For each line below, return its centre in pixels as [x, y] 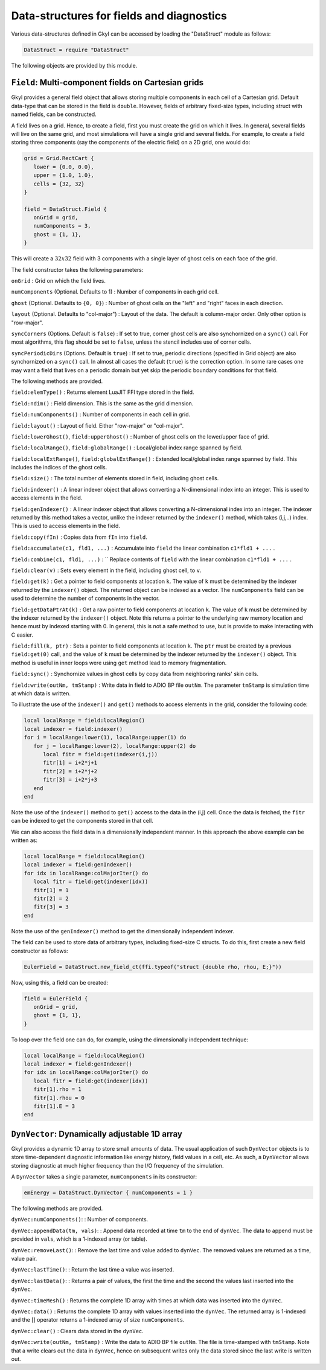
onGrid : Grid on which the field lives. [58, 281]
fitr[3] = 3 [51, 907]
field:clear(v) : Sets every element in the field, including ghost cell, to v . [106, 570]
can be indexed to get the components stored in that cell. [82, 821]
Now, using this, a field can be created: [60, 982]
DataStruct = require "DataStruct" [76, 50]
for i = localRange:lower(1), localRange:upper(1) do [105, 738]
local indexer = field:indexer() [73, 729]
